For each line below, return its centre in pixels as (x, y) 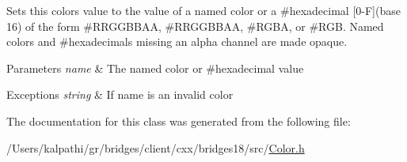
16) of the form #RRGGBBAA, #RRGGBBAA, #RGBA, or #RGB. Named (195, 26)
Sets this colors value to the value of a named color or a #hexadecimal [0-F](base (203, 10)
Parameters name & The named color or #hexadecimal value (155, 68)
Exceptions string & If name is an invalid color (120, 94)
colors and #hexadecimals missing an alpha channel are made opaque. (177, 41)
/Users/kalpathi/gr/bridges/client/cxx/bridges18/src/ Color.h (156, 147)
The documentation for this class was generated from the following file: (179, 121)
